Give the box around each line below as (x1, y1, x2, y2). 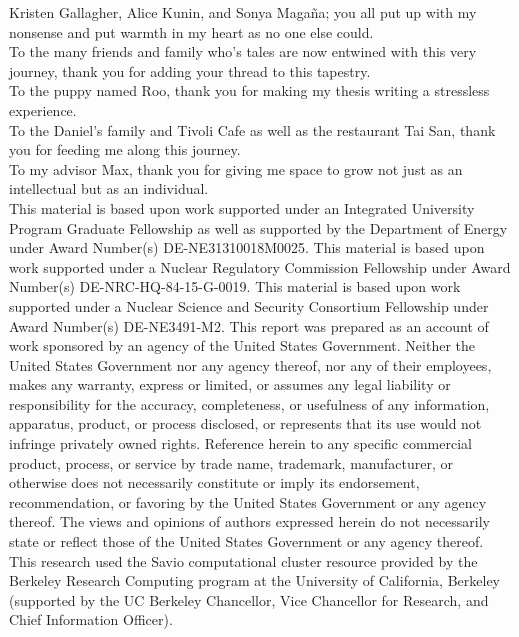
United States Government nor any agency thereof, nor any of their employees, (9, 354, 492, 375)
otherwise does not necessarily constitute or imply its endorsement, (9, 472, 420, 493)
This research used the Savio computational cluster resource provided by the (9, 550, 478, 571)
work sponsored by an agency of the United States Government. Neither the (9, 335, 475, 356)
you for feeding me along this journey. (9, 139, 241, 160)
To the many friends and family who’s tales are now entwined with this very (9, 41, 477, 62)
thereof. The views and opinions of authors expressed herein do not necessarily (9, 511, 491, 532)
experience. (9, 99, 77, 120)
